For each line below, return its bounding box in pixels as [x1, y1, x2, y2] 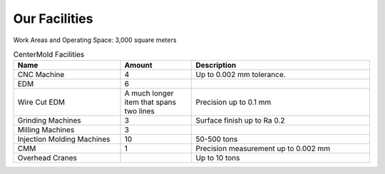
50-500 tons [195, 134, 238, 144]
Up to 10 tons [195, 153, 240, 163]
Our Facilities [13, 11, 93, 26]
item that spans [124, 97, 176, 107]
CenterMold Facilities [13, 50, 85, 60]
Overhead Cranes [17, 153, 78, 163]
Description [195, 61, 237, 71]
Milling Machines [17, 125, 75, 135]
